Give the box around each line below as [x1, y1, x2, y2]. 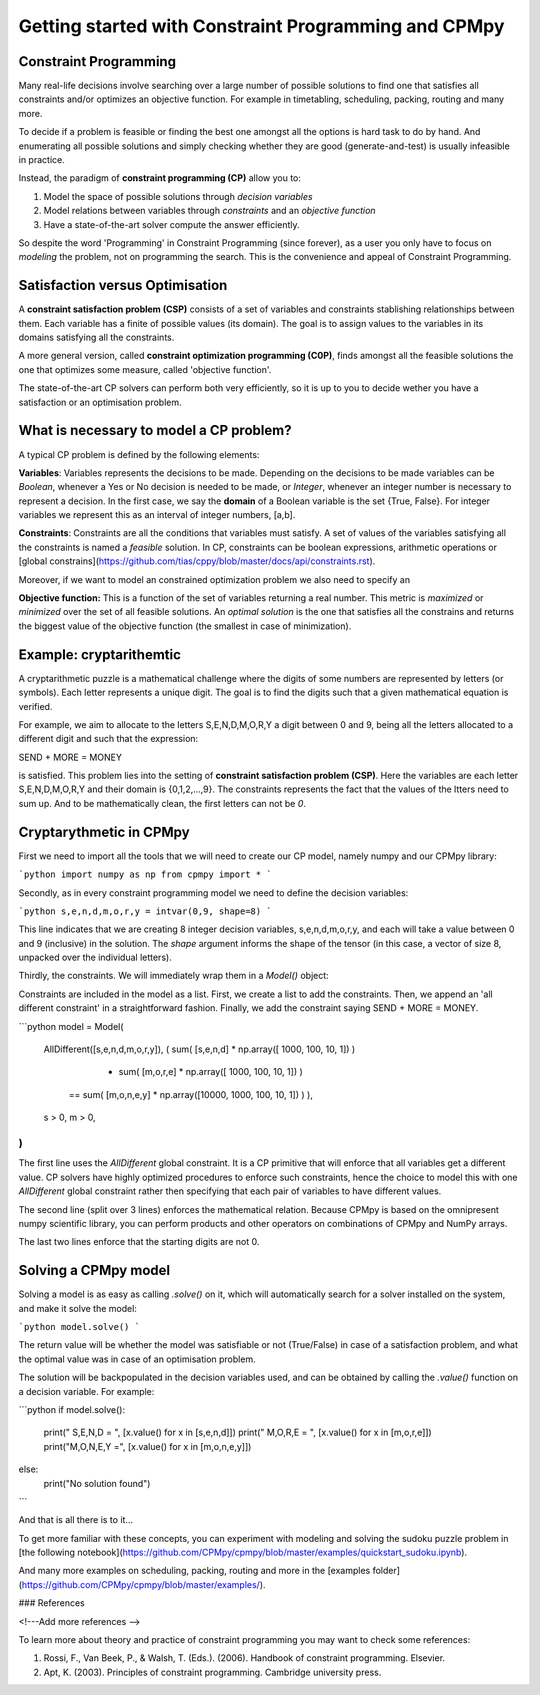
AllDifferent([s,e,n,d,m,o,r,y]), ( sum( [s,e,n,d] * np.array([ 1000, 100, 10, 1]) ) [43, 1043, 356, 1055]
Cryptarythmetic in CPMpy [18, 823, 190, 840]
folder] [372, 1565, 400, 1577]
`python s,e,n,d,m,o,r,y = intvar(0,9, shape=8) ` [18, 905, 272, 917]
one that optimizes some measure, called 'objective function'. [18, 363, 272, 375]
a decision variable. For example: [18, 1385, 155, 1397]
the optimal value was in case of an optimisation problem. [18, 1353, 256, 1365]
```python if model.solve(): [18, 1403, 125, 1415]
